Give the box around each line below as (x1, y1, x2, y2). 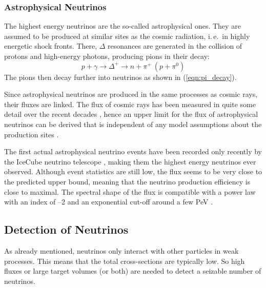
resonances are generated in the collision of (108, 40, 242, 51)
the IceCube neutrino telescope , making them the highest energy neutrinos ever (4, 156, 256, 167)
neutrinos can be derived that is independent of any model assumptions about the (4, 118, 262, 129)
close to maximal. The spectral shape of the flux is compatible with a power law (4, 186, 256, 197)
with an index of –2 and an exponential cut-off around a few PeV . (4, 196, 213, 207)
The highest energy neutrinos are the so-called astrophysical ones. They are (4, 20, 241, 31)
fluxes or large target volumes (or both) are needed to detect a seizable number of (4, 265, 261, 276)
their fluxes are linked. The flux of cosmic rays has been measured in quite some (4, 98, 256, 109)
